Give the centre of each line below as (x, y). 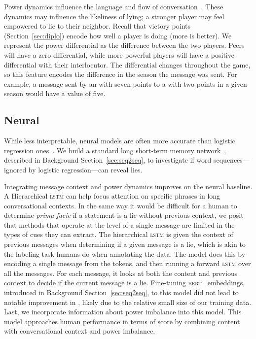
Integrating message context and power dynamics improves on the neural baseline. (128, 186)
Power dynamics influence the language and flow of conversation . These (114, 6)
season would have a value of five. (55, 93)
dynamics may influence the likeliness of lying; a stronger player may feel (114, 16)
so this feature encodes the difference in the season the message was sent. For (121, 74)
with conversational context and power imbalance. (80, 331)
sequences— (231, 160)
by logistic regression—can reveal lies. (85, 169)
